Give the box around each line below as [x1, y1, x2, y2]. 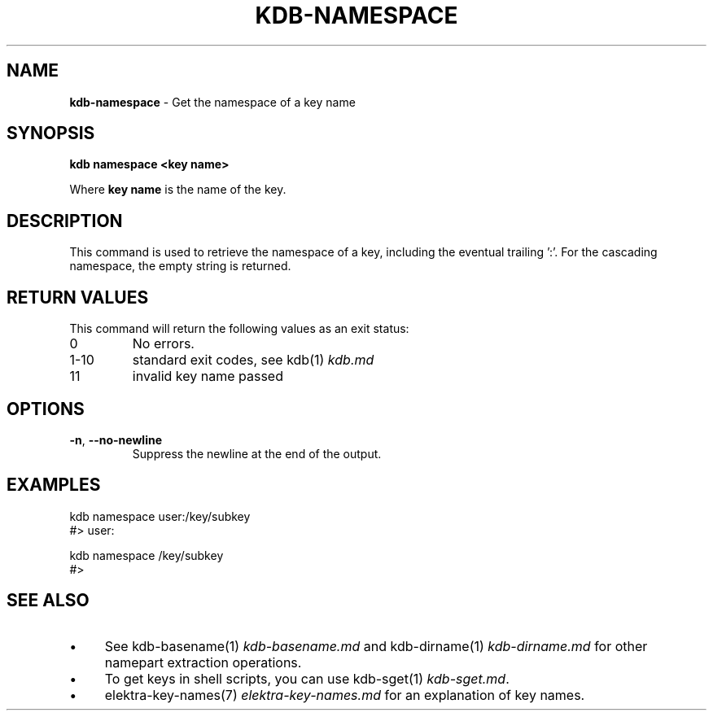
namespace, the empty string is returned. [69, 259, 291, 273]
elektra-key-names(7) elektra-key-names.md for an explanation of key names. [104, 686, 585, 703]
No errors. [132, 335, 195, 352]
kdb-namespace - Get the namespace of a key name [69, 94, 356, 109]
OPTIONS [7, 398, 85, 419]
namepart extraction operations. [104, 654, 302, 671]
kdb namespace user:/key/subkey [69, 509, 251, 523]
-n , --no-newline [69, 432, 162, 447]
